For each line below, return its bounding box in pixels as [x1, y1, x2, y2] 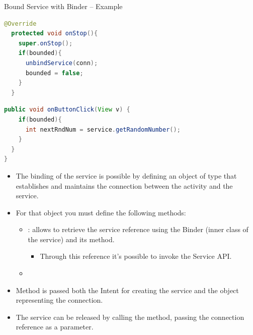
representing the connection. [16, 295, 103, 305]
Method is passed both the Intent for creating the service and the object [16, 285, 239, 295]
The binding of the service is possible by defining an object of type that [16, 170, 237, 181]
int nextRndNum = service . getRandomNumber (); [25, 126, 181, 133]
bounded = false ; [25, 69, 83, 77]
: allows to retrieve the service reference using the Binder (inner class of [28, 224, 248, 235]
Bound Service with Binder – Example [4, 1, 123, 11]
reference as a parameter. [16, 321, 94, 332]
